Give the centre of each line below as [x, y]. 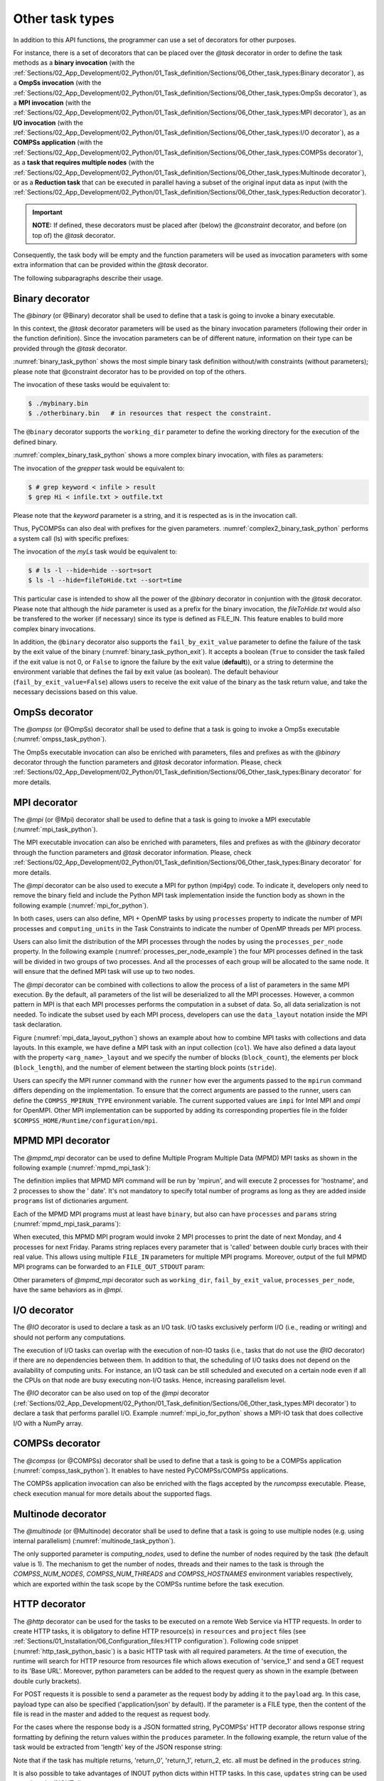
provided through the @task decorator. [70, 348]
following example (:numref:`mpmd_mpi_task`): [82, 1168]
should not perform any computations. [69, 1337]
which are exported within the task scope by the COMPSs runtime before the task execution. [149, 1584]
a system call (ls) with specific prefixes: [71, 539]
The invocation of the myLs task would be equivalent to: [95, 551]
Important [48, 212]
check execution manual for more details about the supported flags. [113, 1493]
